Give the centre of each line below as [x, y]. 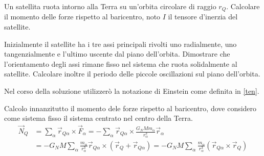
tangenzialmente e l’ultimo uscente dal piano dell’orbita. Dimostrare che [117, 54]
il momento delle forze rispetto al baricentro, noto [82, 17]
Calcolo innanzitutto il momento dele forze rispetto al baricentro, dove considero [130, 108]
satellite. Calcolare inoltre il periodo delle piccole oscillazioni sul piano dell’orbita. [132, 74]
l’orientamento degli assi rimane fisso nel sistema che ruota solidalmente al [121, 63]
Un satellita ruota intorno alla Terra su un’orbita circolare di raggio [110, 6]
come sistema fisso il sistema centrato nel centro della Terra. [98, 118]
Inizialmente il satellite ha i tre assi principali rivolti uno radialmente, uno [120, 44]
